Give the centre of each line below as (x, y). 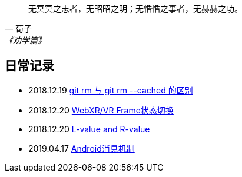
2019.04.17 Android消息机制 (82, 148)
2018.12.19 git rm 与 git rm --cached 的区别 (111, 90)
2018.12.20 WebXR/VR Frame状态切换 (101, 110)
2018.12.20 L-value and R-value (89, 129)
